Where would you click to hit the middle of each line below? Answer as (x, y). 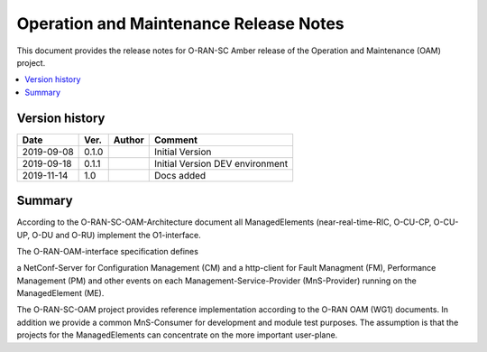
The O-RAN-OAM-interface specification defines (107, 251)
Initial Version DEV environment (221, 163)
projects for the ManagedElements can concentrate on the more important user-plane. (177, 335)
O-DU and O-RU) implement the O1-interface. (117, 235)
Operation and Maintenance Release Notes (180, 23)
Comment (176, 140)
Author (129, 140)
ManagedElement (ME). (60, 293)
